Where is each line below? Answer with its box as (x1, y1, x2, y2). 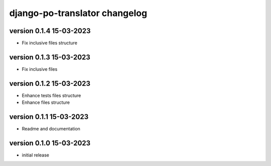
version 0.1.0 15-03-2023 (9, 138, 91, 147)
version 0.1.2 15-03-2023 (9, 79, 90, 88)
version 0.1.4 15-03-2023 (9, 27, 91, 35)
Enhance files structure (22, 99, 70, 105)
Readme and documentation (22, 126, 80, 132)
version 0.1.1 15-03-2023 (9, 113, 89, 121)
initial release (22, 152, 50, 158)
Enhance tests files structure (22, 92, 81, 98)
